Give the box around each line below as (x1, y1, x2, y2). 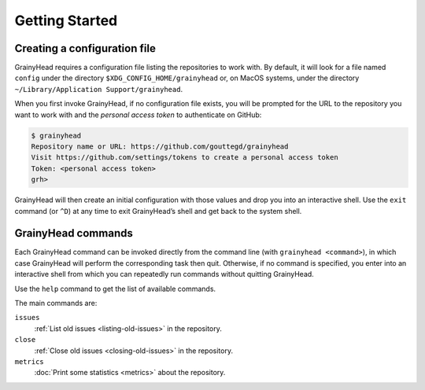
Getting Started (14, 12, 118, 29)
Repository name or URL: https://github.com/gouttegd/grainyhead (31, 142, 289, 151)
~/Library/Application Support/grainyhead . (14, 84, 183, 94)
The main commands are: (14, 299, 98, 308)
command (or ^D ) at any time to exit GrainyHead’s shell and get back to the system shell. (14, 206, 302, 215)
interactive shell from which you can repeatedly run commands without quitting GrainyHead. (14, 270, 314, 279)
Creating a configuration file (14, 42, 157, 55)
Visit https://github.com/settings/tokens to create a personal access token (31, 153, 338, 162)
